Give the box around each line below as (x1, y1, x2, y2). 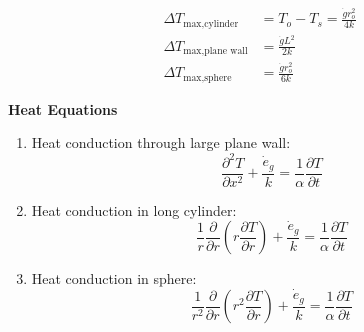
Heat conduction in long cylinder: (31, 199, 237, 220)
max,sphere (183, 72, 232, 83)
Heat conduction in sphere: (31, 268, 197, 289)
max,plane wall (183, 46, 248, 57)
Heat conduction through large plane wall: (31, 132, 291, 153)
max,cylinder (183, 18, 239, 29)
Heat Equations (8, 98, 118, 119)
